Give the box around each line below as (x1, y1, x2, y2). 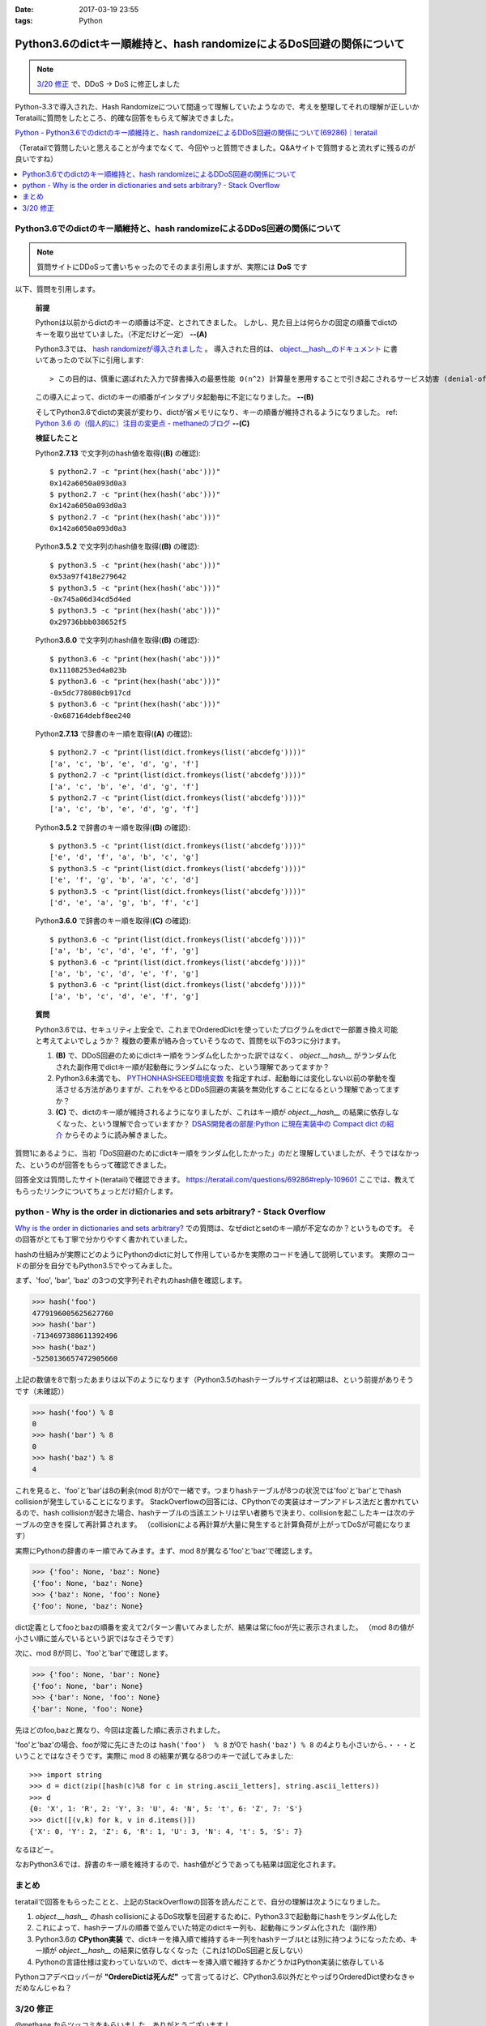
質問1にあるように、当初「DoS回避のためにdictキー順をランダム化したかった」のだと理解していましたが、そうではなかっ (15, 1148, 420, 1158)
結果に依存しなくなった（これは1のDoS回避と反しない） (120, 1946, 308, 1955)
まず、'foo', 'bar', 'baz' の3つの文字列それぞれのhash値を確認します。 (15, 1276, 247, 1285)
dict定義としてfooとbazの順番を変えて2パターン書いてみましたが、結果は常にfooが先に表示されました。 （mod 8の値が (15, 1622, 415, 1632)
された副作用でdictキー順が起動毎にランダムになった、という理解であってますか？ (55, 1062, 330, 1071)
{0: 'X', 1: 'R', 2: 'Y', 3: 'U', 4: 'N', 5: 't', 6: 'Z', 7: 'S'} (29, 1804, 303, 1813)
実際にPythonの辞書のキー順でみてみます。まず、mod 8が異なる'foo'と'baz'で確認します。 (15, 1545, 318, 1555)
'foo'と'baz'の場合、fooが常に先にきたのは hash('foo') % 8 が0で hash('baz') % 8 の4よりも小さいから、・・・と (15, 1739, 416, 1750)
